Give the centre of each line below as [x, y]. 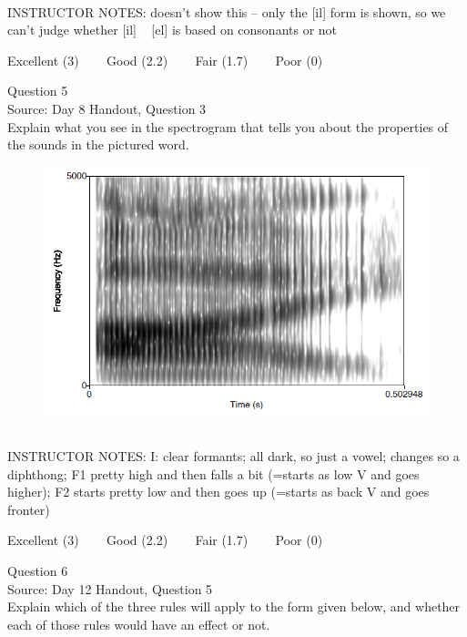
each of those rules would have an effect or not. [139, 624]
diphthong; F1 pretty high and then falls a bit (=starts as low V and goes [213, 473]
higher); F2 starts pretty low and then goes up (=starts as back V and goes [218, 492]
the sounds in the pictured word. [98, 144]
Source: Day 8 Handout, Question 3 [107, 108]
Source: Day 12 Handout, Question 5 [110, 588]
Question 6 [38, 571]
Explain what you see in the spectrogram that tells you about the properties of [228, 126]
